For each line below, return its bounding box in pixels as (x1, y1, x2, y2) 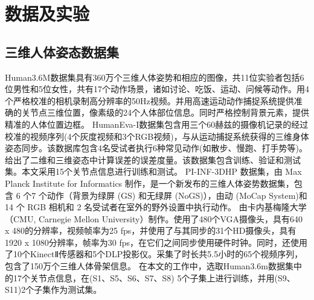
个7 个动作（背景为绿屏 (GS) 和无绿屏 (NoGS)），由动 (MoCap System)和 (23, 189, 307, 201)
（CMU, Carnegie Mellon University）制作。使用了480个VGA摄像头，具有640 (5, 212, 303, 225)
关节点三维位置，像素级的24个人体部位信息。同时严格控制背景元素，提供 (21, 106, 309, 119)
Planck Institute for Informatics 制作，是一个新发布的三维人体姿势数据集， (5, 177, 294, 189)
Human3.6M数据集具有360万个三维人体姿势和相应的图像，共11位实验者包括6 (5, 70, 304, 83)
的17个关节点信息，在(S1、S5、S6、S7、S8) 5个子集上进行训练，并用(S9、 (5, 271, 295, 284)
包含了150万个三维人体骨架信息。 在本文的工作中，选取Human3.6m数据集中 (5, 260, 302, 272)
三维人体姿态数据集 (5, 42, 119, 61)
